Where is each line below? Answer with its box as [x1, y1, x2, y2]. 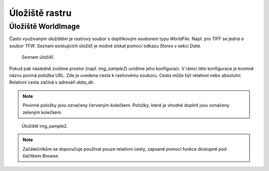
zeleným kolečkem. [22, 109, 62, 115]
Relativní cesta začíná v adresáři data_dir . [9, 80, 95, 85]
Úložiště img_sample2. [21, 123, 68, 129]
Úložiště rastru [9, 7, 72, 18]
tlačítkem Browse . [22, 153, 59, 159]
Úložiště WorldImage [9, 22, 80, 31]
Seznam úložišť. [21, 54, 55, 60]
